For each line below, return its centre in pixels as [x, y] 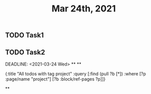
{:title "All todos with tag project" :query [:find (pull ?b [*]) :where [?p [75, 74]
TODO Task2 [25, 52]
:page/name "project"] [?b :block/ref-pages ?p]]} [55, 79]
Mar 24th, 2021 [84, 9]
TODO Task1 [24, 35]
